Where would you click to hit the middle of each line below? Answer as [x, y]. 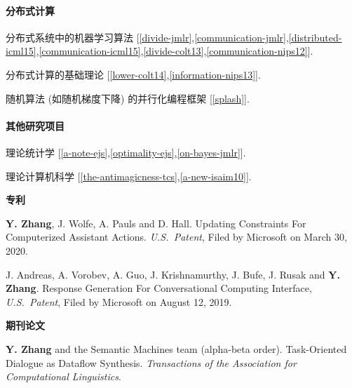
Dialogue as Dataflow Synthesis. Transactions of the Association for [151, 362]
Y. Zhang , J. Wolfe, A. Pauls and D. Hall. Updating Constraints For [156, 223]
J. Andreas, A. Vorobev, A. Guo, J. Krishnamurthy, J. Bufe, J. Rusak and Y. [173, 274]
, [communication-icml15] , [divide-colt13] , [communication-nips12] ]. [175, 51]
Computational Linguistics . [63, 376]
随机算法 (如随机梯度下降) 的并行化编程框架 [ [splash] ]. [128, 98]
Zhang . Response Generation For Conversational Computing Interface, [159, 288]
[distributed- [315, 37]
